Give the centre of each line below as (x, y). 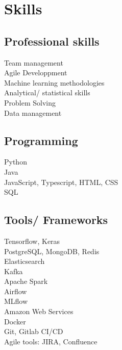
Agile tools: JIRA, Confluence (51, 341)
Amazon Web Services (39, 311)
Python (16, 162)
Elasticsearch (25, 261)
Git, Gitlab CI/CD (34, 331)
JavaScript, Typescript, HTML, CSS (61, 182)
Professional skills (52, 41)
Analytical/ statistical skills (47, 92)
